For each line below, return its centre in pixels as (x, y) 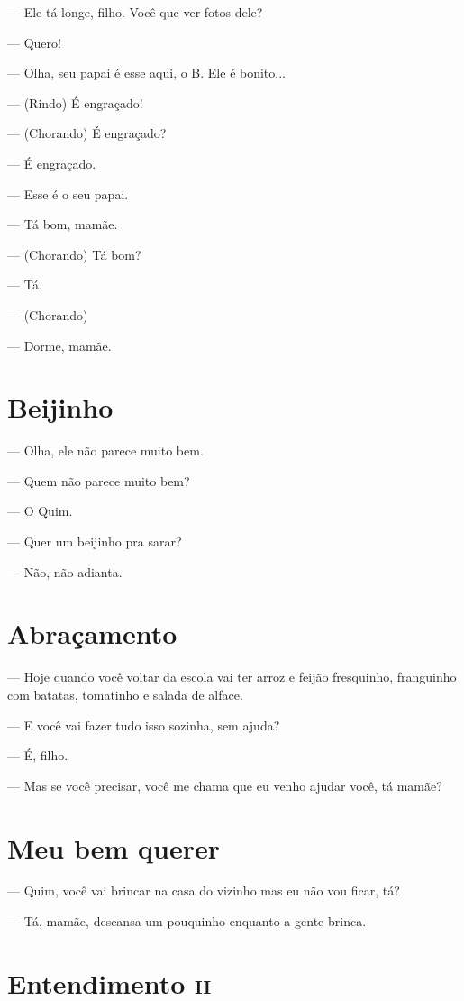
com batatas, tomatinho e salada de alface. (125, 694)
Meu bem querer (114, 847)
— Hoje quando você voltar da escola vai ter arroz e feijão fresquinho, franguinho (232, 677)
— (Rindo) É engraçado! (75, 102)
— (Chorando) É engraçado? (87, 133)
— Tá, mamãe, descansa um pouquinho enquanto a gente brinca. (187, 921)
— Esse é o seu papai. (68, 193)
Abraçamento (92, 634)
